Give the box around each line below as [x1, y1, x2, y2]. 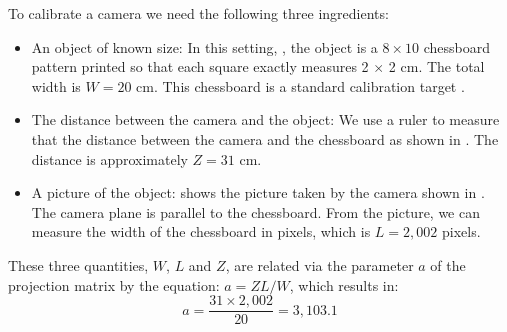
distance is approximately [31, 148, 188, 169]
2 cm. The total [388, 56, 485, 77]
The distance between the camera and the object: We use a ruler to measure [31, 109, 500, 130]
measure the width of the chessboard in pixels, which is [31, 221, 371, 242]
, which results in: [289, 274, 399, 295]
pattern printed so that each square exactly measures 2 [31, 56, 369, 77]
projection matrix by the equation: [8, 274, 220, 295]
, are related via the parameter [225, 254, 414, 275]
